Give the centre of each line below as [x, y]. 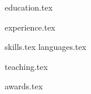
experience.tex [30, 27]
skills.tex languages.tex [45, 47]
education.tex [29, 7]
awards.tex [24, 86]
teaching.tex [26, 66]
